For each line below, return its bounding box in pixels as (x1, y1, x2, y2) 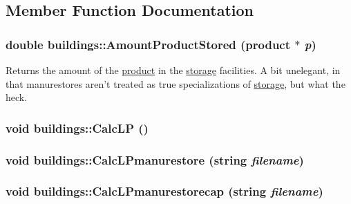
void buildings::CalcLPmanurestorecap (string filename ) (6, 183, 323, 200)
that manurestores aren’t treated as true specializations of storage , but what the (6, 76, 345, 91)
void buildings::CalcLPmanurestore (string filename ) (6, 151, 304, 168)
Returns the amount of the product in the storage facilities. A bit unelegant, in (6, 63, 341, 77)
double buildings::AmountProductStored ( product (6, 35, 291, 53)
